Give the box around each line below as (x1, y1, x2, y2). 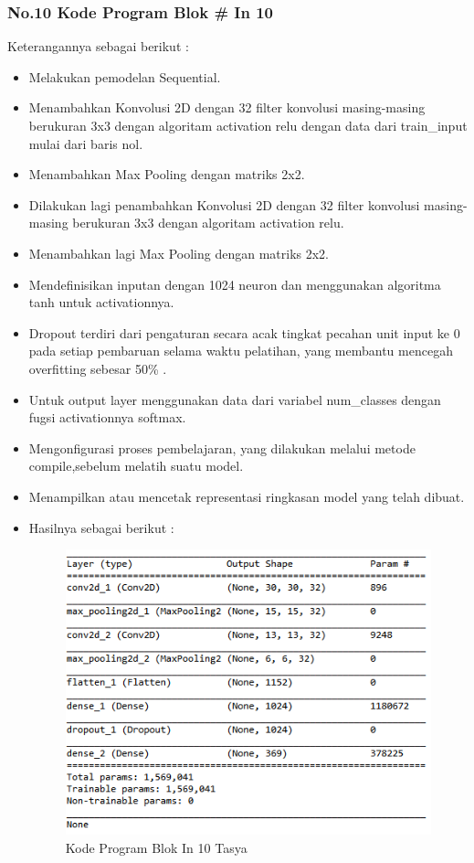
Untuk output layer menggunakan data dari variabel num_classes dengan (28, 389, 441, 409)
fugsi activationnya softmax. (28, 408, 186, 427)
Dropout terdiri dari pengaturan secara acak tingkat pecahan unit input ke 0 (28, 323, 460, 342)
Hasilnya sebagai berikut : (28, 517, 174, 537)
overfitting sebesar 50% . (28, 358, 167, 378)
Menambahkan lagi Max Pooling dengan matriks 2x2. (28, 243, 329, 262)
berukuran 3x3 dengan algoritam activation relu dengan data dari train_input (28, 116, 468, 134)
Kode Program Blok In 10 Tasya (65, 837, 248, 857)
